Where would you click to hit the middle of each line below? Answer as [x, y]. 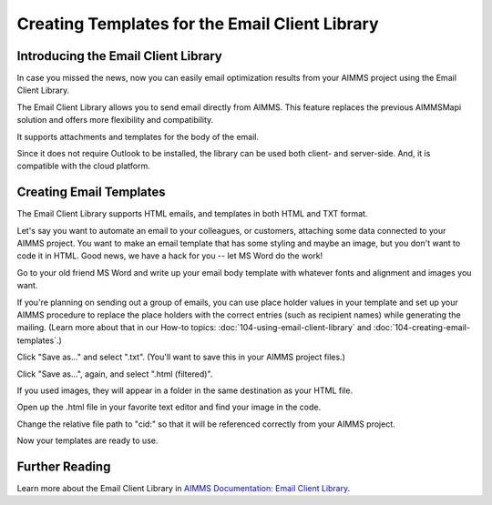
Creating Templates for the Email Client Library [198, 24]
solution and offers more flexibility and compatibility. [115, 120]
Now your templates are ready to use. [87, 440]
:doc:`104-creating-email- [422, 328]
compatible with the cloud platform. [83, 166]
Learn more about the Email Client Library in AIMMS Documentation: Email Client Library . [184, 489]
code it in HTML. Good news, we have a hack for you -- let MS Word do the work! [170, 256]
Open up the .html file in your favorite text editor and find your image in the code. [169, 407]
